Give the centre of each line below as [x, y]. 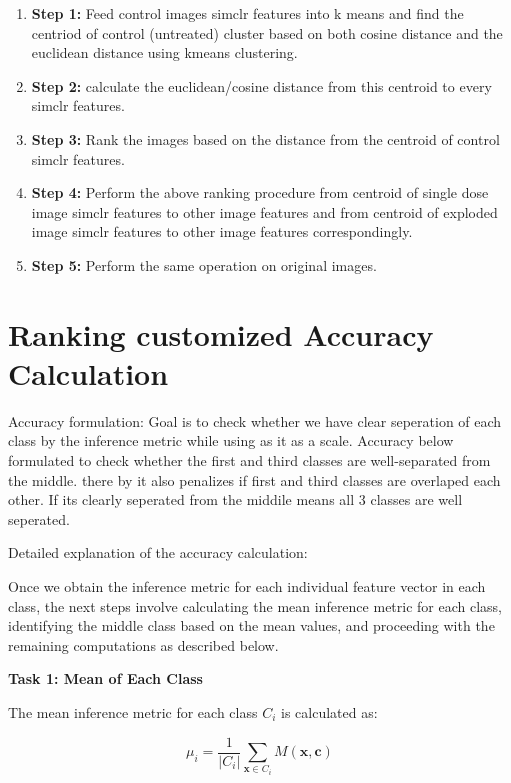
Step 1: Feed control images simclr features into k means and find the [247, 13]
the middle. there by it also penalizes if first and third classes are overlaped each [254, 479]
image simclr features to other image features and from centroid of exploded [264, 211]
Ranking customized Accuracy [221, 333]
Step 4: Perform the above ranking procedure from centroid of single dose [260, 192]
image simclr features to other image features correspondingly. [222, 231]
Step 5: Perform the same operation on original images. [204, 264]
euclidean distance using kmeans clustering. [164, 52]
